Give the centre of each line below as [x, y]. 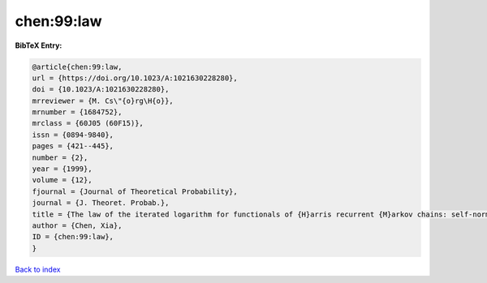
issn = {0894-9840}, [73, 135]
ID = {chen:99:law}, [73, 237]
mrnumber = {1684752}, [77, 112]
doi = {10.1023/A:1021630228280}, [101, 90]
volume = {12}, [62, 180]
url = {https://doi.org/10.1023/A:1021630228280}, [135, 78]
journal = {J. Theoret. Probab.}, [101, 203]
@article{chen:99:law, [77, 66]
